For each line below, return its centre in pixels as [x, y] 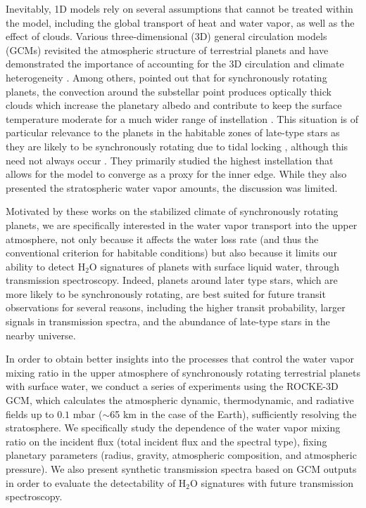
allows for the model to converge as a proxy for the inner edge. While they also [176, 174]
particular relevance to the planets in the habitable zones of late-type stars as [173, 132]
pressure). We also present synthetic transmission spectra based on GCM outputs [181, 469]
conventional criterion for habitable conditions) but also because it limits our [172, 253]
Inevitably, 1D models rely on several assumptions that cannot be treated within [179, 8]
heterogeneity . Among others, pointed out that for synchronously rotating [166, 77]
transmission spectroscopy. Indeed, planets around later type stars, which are [172, 280]
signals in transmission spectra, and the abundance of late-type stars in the [168, 321]
